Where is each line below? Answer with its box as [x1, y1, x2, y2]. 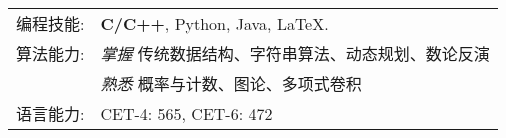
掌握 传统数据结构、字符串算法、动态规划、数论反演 [100, 42, 490, 65]
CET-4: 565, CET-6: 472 [100, 101, 273, 125]
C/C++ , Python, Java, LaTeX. [100, 11, 329, 35]
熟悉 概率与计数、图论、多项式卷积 [100, 72, 362, 95]
